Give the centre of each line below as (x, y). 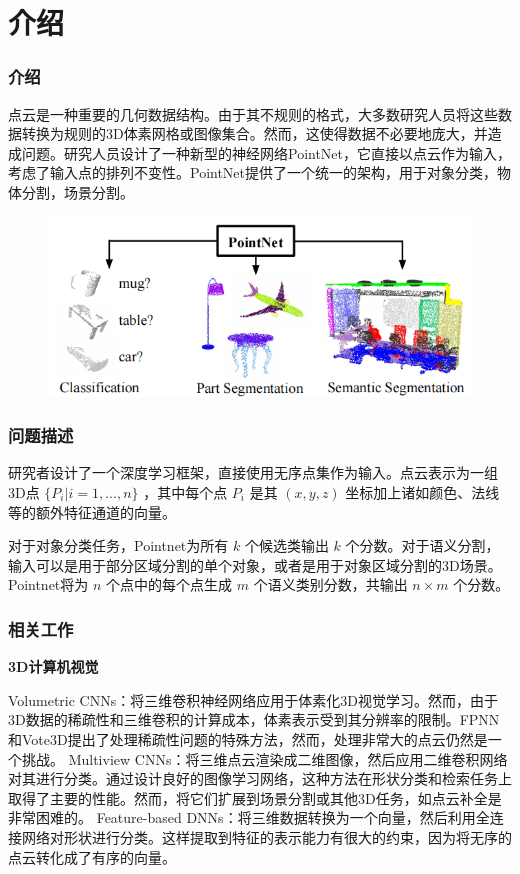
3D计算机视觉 (53, 666)
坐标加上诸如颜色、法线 (422, 492)
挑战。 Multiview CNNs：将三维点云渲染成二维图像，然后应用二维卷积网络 (264, 758)
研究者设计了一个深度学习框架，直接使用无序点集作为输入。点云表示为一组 (253, 472)
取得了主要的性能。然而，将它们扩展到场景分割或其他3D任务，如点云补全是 (255, 797)
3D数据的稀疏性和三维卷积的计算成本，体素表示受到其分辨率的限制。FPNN (254, 719)
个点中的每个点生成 (169, 584)
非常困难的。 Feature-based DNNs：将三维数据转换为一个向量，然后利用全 (249, 817)
